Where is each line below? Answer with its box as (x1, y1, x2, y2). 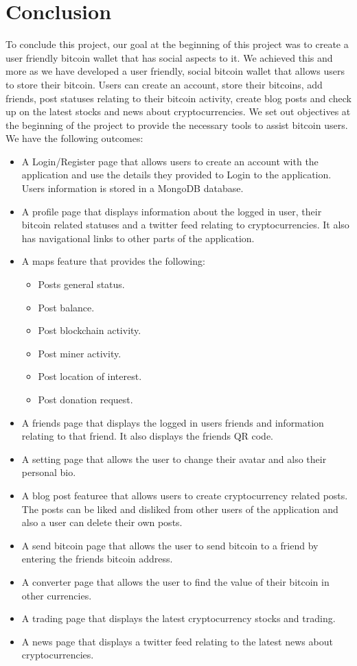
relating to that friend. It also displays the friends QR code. (21, 429, 273, 443)
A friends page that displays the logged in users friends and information (21, 415, 324, 429)
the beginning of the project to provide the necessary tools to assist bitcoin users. (5, 117, 348, 132)
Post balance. (38, 300, 95, 314)
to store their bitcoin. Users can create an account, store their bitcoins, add (5, 77, 323, 91)
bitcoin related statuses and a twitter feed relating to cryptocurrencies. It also (21, 217, 349, 232)
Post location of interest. (38, 369, 142, 383)
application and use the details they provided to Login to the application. (21, 167, 332, 182)
